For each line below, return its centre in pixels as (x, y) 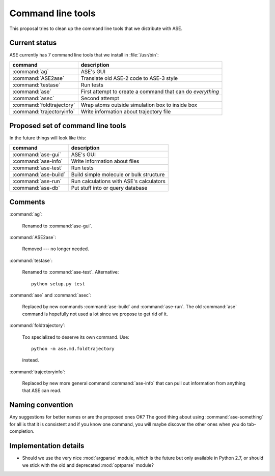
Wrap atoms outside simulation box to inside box (139, 105)
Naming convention (41, 405)
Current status (33, 43)
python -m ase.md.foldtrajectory (73, 349)
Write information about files (105, 161)
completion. (22, 431)
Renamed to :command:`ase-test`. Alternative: (71, 272)
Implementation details (47, 446)
